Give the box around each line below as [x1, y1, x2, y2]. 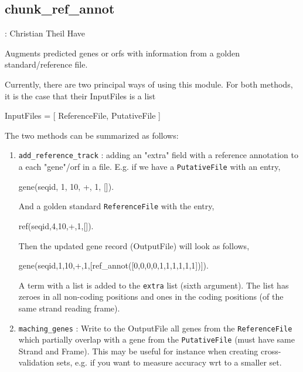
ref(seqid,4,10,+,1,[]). [18, 219, 94, 232]
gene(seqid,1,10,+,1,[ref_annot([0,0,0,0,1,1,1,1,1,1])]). [18, 259, 209, 272]
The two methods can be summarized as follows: [5, 129, 179, 141]
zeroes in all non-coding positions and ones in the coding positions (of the [18, 290, 284, 303]
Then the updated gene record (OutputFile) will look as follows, [18, 239, 250, 252]
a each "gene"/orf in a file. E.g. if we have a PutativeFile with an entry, [18, 160, 281, 173]
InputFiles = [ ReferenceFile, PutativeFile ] [5, 109, 161, 122]
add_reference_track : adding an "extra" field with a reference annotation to [18, 149, 298, 161]
